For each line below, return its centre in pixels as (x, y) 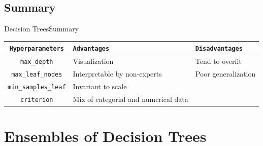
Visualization (93, 61)
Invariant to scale (100, 86)
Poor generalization (225, 74)
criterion (37, 100)
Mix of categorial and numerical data (130, 99)
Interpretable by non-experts (117, 74)
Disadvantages (219, 49)
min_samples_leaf (37, 87)
